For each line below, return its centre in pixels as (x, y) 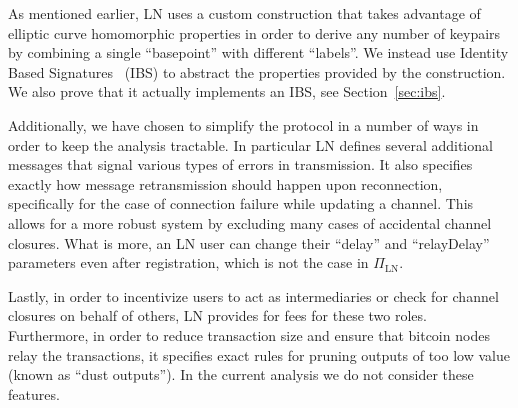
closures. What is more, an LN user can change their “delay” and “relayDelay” (249, 242)
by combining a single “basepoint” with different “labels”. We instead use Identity (258, 52)
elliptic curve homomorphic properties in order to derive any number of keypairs (254, 32)
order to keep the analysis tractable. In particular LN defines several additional (250, 144)
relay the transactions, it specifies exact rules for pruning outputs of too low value (259, 354)
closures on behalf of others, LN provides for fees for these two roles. (217, 315)
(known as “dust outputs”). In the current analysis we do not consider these (241, 374)
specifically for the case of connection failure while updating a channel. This (241, 203)
